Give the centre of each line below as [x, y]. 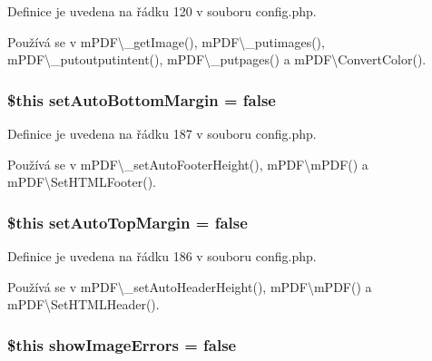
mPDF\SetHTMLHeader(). [83, 304]
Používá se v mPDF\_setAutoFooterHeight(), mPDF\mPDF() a [188, 164]
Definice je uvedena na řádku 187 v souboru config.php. [162, 133]
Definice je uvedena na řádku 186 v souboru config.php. [162, 256]
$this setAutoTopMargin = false [128, 222]
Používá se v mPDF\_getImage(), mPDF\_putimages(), [166, 41]
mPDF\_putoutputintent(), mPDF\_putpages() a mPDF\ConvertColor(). [217, 59]
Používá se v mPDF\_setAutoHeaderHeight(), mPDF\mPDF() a [190, 286]
